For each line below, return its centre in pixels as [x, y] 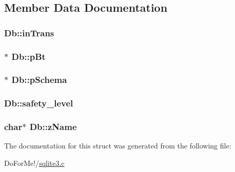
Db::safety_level [39, 103]
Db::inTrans [29, 33]
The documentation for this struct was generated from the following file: [118, 146]
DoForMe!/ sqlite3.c [34, 163]
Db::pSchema [39, 80]
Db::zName [53, 127]
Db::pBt [28, 56]
